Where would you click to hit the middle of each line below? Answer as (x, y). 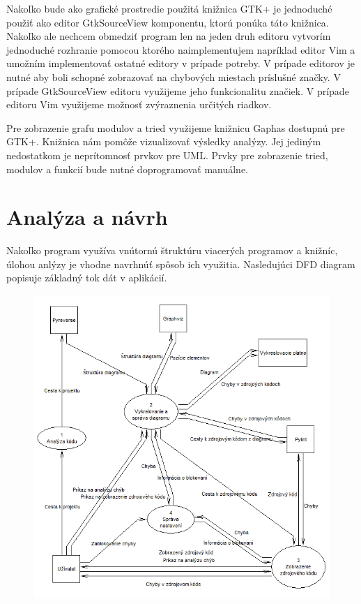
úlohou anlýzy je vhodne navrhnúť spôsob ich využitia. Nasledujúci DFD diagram (181, 264)
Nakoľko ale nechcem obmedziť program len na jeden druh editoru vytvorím (169, 36)
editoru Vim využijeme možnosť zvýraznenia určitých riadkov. (139, 104)
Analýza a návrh (87, 217)
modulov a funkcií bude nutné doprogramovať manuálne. (128, 169)
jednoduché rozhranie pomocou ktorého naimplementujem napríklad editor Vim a (181, 49)
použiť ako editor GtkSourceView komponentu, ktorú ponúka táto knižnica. (168, 22)
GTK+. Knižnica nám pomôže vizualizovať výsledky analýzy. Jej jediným (164, 141)
